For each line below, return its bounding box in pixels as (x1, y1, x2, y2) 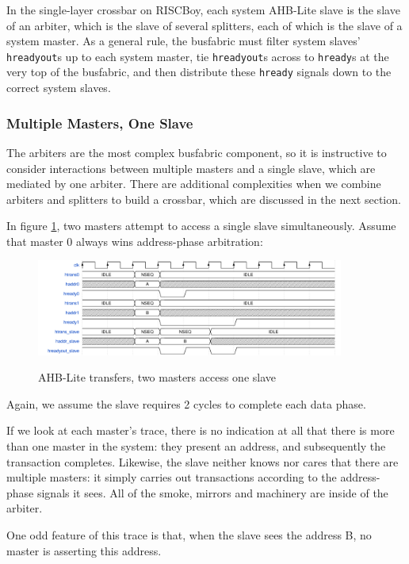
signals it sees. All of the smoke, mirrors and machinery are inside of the (36, 484, 388, 501)
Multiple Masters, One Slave (6, 113, 193, 132)
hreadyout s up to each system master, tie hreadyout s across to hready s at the (6, 48, 389, 64)
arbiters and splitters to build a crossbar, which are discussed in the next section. (6, 190, 401, 207)
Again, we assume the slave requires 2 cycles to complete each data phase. (6, 395, 366, 412)
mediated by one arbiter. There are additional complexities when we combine (6, 175, 381, 192)
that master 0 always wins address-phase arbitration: (6, 232, 263, 249)
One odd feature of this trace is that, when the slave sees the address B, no (6, 527, 372, 543)
